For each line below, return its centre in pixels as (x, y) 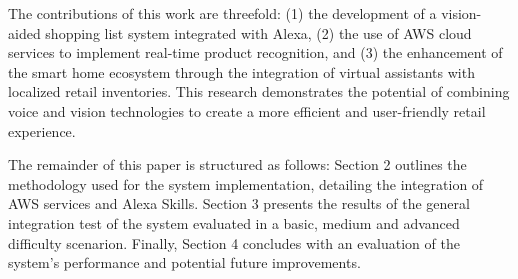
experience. (42, 130)
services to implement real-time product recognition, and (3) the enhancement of (255, 52)
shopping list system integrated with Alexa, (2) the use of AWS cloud (258, 32)
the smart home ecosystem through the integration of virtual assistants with (241, 71)
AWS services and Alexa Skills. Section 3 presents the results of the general (239, 203)
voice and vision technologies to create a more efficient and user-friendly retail (247, 110)
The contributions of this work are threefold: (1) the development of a (222, 13)
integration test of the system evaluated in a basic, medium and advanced (234, 222)
